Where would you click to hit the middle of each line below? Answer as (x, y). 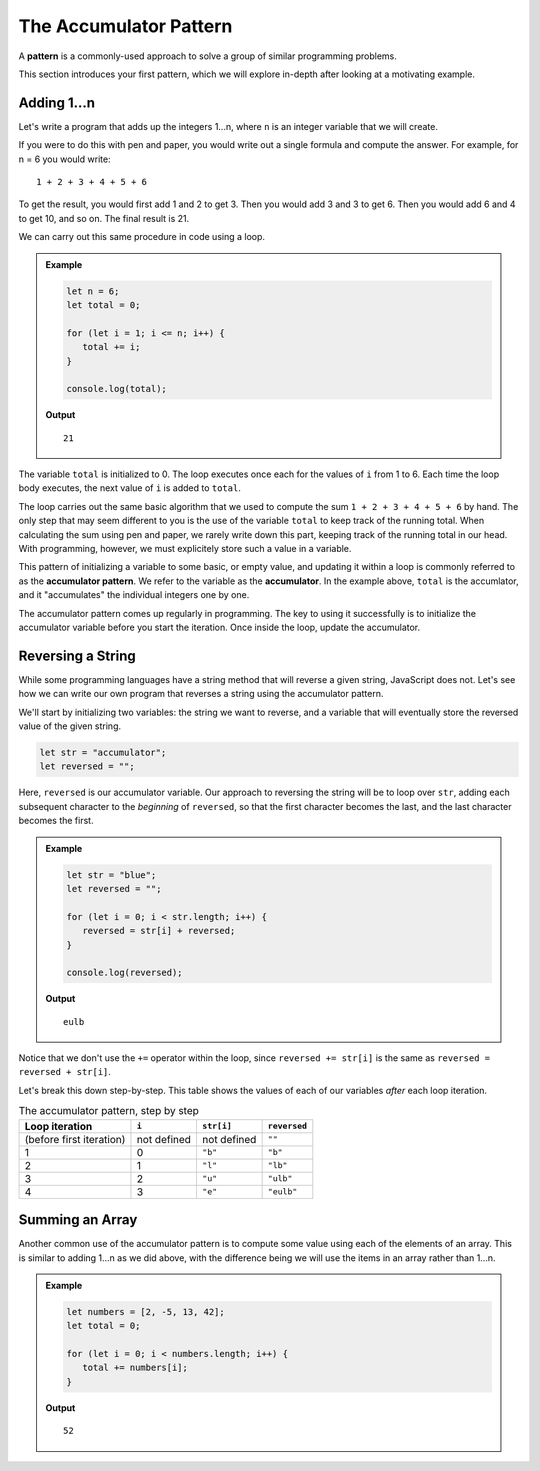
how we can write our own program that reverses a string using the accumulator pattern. (201, 694)
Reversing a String (77, 655)
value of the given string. (70, 726)
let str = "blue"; (111, 874)
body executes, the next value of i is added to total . (130, 488)
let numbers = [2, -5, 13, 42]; (145, 1311)
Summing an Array (78, 1220)
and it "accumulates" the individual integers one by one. (134, 595)
